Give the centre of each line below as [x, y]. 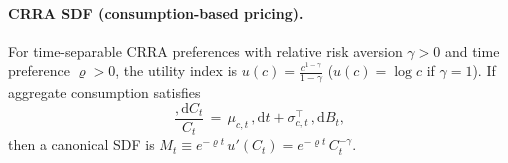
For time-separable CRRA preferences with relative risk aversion [205, 50]
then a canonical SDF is [81, 144]
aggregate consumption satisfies [104, 92]
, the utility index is [176, 70]
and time [472, 50]
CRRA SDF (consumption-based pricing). [156, 12]
